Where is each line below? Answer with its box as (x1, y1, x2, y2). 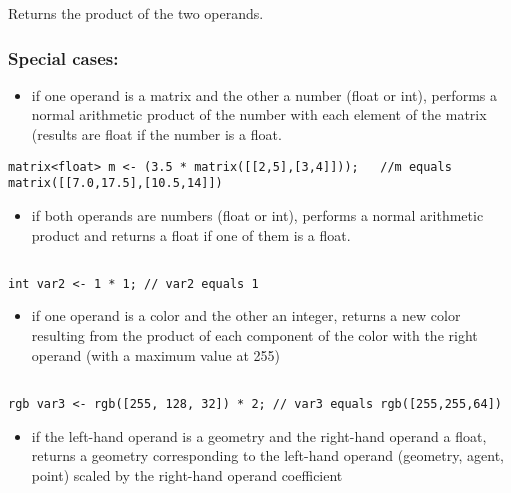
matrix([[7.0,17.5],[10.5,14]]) (8, 176, 223, 191)
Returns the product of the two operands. (8, 3, 264, 23)
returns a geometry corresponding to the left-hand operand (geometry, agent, (31, 445, 504, 466)
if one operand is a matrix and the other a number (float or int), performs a (31, 84, 497, 105)
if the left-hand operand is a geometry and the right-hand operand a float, (31, 425, 487, 446)
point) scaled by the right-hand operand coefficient (31, 464, 343, 485)
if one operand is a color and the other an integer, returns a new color (31, 305, 461, 326)
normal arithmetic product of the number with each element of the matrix (31, 104, 487, 125)
